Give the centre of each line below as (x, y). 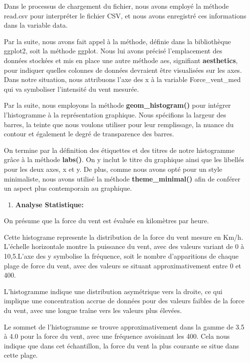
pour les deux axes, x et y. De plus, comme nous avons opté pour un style (113, 169)
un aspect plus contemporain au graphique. (68, 188)
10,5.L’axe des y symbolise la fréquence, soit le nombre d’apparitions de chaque (121, 256)
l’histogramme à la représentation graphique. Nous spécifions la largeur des (115, 114)
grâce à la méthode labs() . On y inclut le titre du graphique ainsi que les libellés (124, 159)
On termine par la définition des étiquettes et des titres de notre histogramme (119, 150)
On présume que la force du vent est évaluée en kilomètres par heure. (106, 221)
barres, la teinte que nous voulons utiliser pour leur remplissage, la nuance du (119, 124)
